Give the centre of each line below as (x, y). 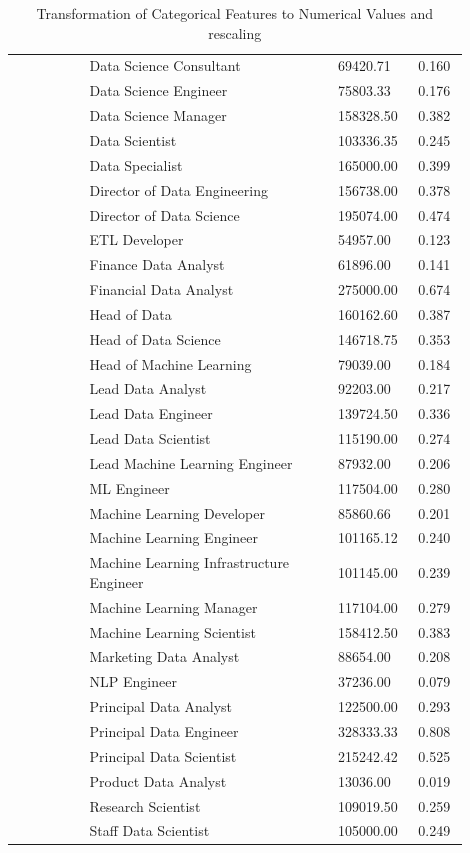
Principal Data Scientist (163, 755)
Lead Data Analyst (148, 388)
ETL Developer (136, 239)
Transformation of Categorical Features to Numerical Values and (235, 13)
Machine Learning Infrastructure (189, 562)
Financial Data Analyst (161, 289)
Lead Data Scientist (150, 438)
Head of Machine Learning (170, 363)
